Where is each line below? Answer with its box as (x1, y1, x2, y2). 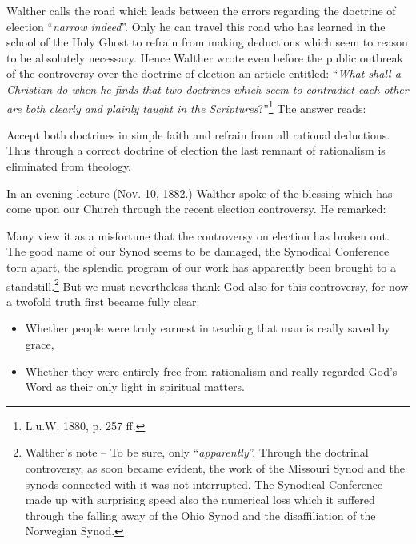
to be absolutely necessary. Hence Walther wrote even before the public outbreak (6, 49, 403, 66)
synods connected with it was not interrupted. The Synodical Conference (25, 475, 383, 492)
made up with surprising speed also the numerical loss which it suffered (25, 491, 375, 508)
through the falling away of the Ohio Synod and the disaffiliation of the (25, 506, 376, 523)
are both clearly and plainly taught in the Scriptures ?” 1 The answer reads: (6, 97, 366, 116)
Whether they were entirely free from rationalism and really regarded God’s (25, 362, 398, 379)
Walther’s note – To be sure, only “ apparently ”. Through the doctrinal (25, 444, 369, 461)
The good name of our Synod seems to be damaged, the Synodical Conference (6, 243, 390, 260)
